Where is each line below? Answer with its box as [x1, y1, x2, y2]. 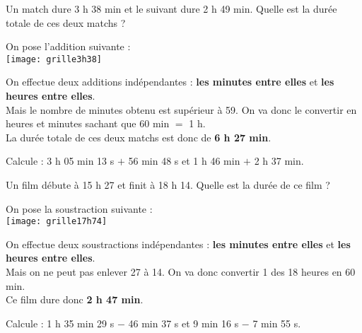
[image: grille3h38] [6, 54, 103, 64]
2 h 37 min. [254, 153, 304, 168]
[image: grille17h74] [6, 216, 107, 227]
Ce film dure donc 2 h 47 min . [6, 292, 144, 307]
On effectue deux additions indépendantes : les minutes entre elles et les [6, 74, 334, 89]
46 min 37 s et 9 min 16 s [128, 315, 239, 330]
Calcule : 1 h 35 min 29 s [6, 315, 115, 330]
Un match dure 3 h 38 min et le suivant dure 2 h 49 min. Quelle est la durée [6, 1, 337, 16]
